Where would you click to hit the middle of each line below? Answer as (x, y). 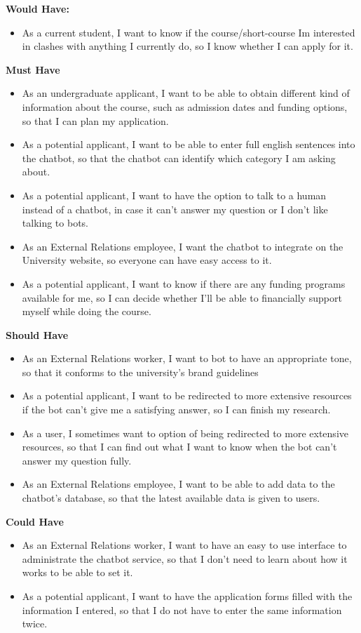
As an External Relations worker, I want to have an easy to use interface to (184, 545)
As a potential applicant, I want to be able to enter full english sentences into (189, 144)
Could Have (35, 521)
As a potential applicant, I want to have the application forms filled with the (187, 596)
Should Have (37, 334)
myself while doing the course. (87, 311)
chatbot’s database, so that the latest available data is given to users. (171, 498)
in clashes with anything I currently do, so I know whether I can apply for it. (188, 46)
